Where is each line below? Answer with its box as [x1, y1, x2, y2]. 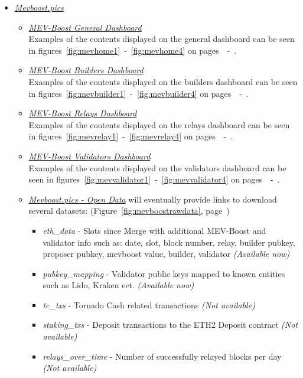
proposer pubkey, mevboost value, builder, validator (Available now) [43, 247, 290, 260]
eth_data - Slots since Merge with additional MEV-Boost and [43, 224, 266, 236]
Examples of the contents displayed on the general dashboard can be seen [28, 32, 295, 45]
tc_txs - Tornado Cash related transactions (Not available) [43, 298, 255, 311]
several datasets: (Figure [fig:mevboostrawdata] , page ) [28, 204, 230, 217]
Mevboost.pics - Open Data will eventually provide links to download [28, 193, 277, 205]
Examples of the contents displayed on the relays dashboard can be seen [28, 118, 290, 131]
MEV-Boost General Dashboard [28, 21, 142, 33]
